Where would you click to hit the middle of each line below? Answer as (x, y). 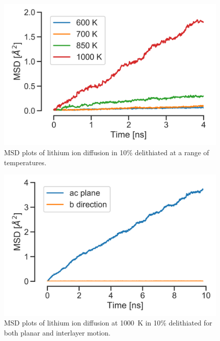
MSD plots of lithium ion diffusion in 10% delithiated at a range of (106, 152)
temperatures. (25, 162)
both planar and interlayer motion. (57, 332)
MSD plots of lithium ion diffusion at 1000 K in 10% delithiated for (108, 323)
